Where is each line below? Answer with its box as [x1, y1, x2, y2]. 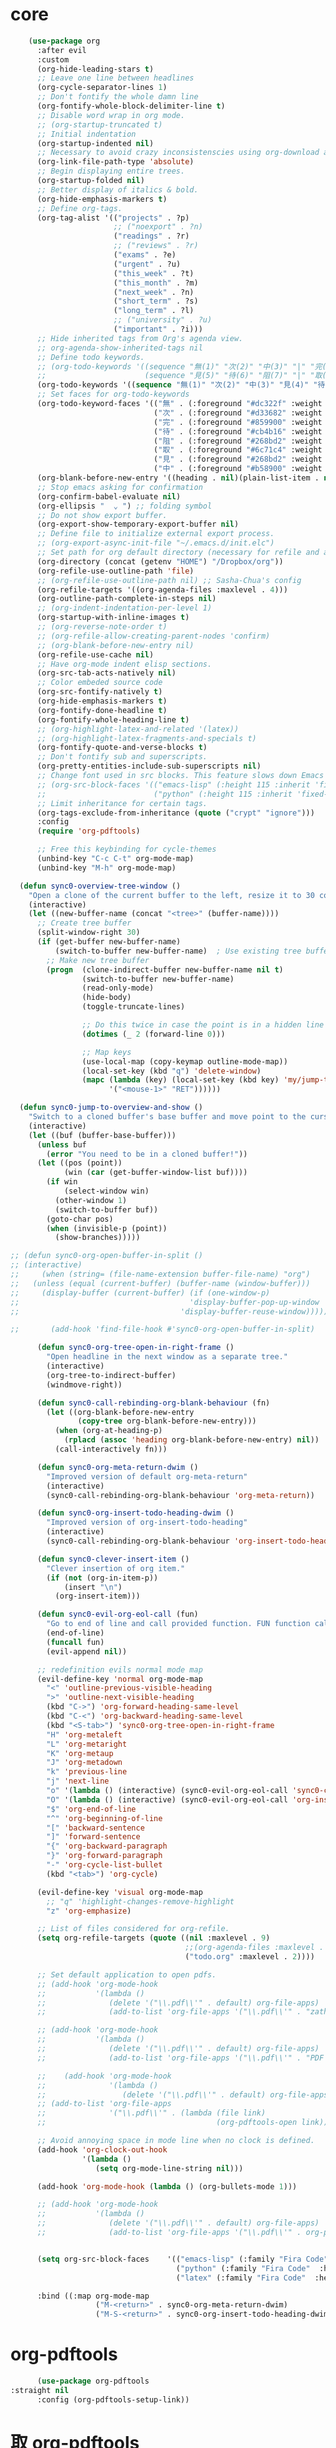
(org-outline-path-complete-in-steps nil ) [36, 594, 217, 604]
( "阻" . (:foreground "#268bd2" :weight [153, 436, 323, 446]
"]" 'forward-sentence [46, 1832, 141, 1842]
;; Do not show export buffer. [36, 510, 168, 520]
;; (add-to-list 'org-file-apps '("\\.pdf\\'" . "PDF [36, 2053, 325, 2063]
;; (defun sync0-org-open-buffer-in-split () [10, 1251, 203, 1261]
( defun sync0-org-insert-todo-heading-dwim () [36, 1508, 235, 1518]
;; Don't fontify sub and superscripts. [36, 752, 208, 762]
